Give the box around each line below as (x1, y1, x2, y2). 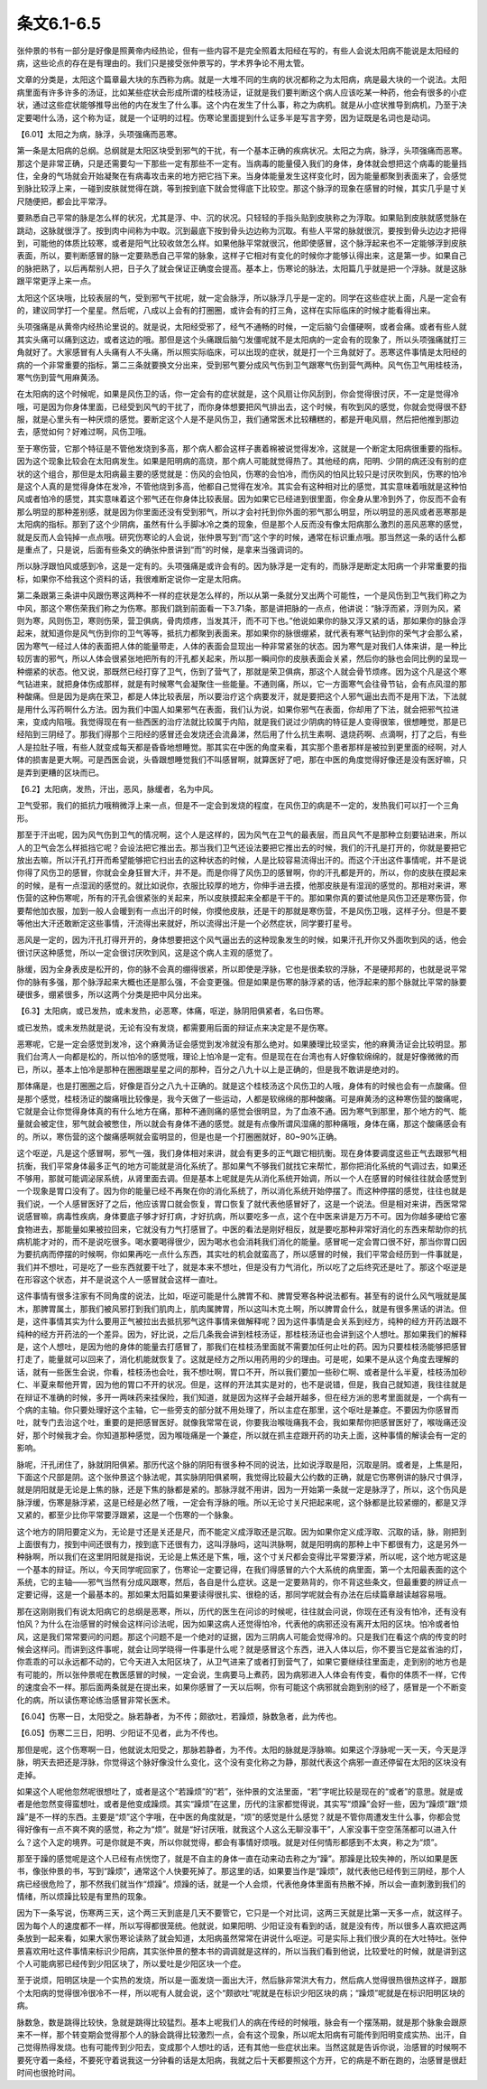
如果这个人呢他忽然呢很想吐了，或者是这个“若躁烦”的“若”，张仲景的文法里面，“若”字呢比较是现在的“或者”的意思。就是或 (16, 1786, 464, 1796)
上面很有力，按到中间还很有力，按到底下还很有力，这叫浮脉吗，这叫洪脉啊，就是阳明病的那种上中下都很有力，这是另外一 (16, 1538, 467, 1549)
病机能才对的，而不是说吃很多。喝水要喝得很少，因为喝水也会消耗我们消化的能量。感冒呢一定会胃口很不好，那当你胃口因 (16, 1236, 467, 1246)
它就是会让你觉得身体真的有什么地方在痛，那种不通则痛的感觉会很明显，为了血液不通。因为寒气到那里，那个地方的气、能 (16, 1106, 467, 1117)
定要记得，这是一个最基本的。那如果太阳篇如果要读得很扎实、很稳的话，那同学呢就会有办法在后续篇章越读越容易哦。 (16, 1590, 451, 1600)
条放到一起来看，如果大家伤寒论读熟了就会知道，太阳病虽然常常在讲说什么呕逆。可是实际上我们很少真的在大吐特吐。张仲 (16, 1933, 467, 1944)
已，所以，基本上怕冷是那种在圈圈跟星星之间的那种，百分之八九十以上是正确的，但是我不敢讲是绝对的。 (16, 1064, 404, 1075)
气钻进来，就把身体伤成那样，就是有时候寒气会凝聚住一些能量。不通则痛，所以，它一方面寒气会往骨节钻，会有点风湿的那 (16, 678, 467, 689)
